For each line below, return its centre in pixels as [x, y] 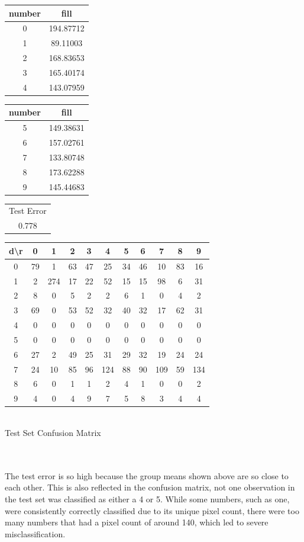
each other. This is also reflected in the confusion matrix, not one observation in [150, 487]
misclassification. [35, 533]
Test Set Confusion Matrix [53, 432]
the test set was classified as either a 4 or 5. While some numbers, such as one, [147, 498]
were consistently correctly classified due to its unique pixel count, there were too [152, 510]
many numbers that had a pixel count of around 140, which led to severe [137, 522]
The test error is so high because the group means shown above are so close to [147, 475]
